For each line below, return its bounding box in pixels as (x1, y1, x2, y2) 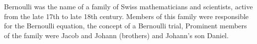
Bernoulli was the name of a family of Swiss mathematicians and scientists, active (4, 1, 253, 11)
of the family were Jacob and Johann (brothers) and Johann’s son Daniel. (4, 30, 229, 40)
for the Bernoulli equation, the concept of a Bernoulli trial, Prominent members (4, 21, 247, 31)
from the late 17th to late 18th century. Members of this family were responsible (4, 11, 249, 21)
